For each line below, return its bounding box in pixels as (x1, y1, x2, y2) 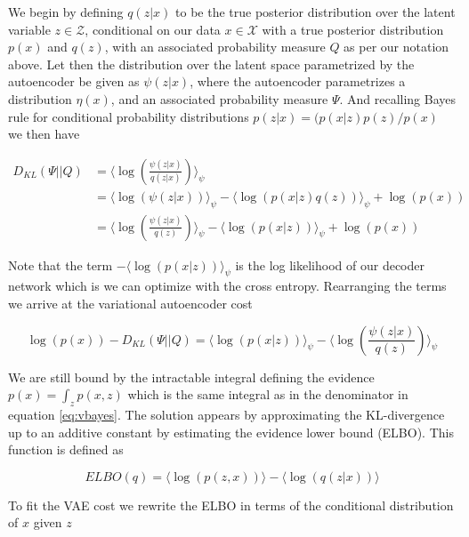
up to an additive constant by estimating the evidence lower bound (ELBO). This (8, 422, 454, 441)
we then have (8, 124, 80, 143)
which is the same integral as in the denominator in (127, 385, 408, 404)
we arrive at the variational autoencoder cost (8, 294, 253, 313)
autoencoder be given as (8, 72, 140, 91)
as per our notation (344, 37, 449, 56)
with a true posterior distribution (262, 20, 444, 38)
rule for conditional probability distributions (8, 107, 249, 125)
